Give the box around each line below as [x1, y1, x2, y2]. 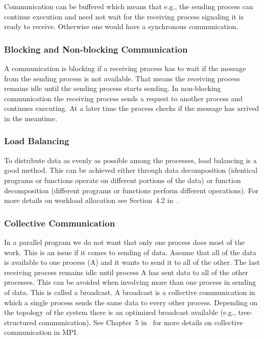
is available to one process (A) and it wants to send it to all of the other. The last [4, 257, 260, 267]
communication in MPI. [4, 327, 79, 337]
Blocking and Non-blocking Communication [4, 42, 188, 55]
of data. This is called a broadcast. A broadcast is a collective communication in [4, 286, 255, 297]
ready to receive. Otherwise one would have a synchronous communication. [4, 21, 238, 32]
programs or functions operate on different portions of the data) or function [4, 174, 241, 185]
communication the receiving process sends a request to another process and [4, 93, 243, 103]
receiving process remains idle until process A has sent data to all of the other [4, 266, 248, 277]
